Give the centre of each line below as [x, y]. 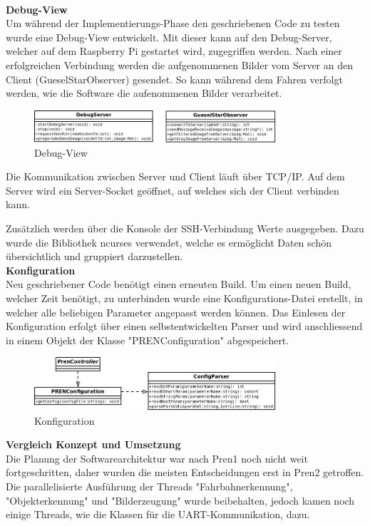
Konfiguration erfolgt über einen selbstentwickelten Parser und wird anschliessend [184, 326]
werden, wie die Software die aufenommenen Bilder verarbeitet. [144, 93]
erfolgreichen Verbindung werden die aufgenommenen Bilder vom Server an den [179, 65]
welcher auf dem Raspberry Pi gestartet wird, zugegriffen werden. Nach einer [174, 51]
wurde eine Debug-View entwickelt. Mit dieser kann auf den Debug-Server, [169, 37]
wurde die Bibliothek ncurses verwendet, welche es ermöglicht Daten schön [169, 242]
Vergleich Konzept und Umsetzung [93, 444]
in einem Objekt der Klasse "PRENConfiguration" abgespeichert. [148, 340]
